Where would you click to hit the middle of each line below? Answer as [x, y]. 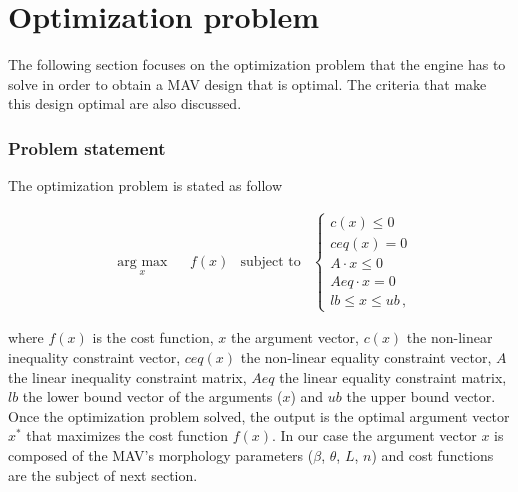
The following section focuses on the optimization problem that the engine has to [257, 64]
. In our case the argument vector [374, 435]
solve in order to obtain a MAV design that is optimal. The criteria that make [247, 83]
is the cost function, [153, 337]
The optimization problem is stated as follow [145, 185]
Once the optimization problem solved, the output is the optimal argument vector [259, 415]
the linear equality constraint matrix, [393, 376]
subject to [270, 261]
